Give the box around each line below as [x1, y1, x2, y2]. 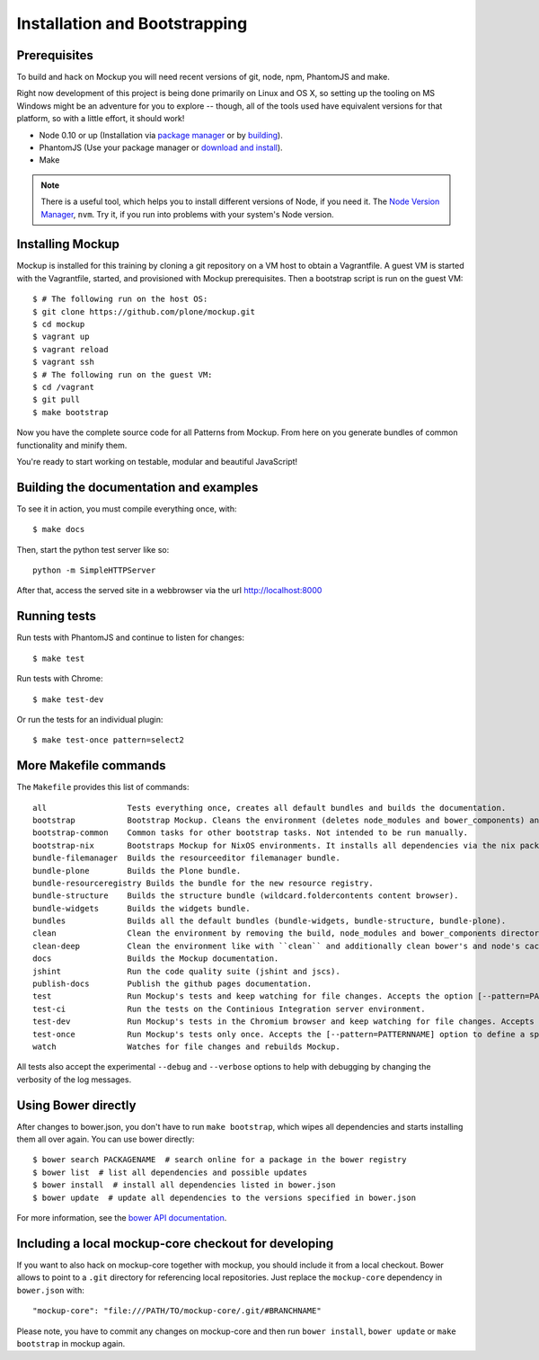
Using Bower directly [16, 1098, 137, 1113]
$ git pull [32, 395, 81, 404]
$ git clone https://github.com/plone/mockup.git [32, 307, 256, 316]
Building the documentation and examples [16, 479, 259, 494]
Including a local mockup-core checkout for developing [16, 1236, 334, 1251]
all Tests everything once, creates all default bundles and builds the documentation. [32, 803, 507, 813]
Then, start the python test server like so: [16, 544, 170, 555]
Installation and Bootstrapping [16, 13, 248, 33]
